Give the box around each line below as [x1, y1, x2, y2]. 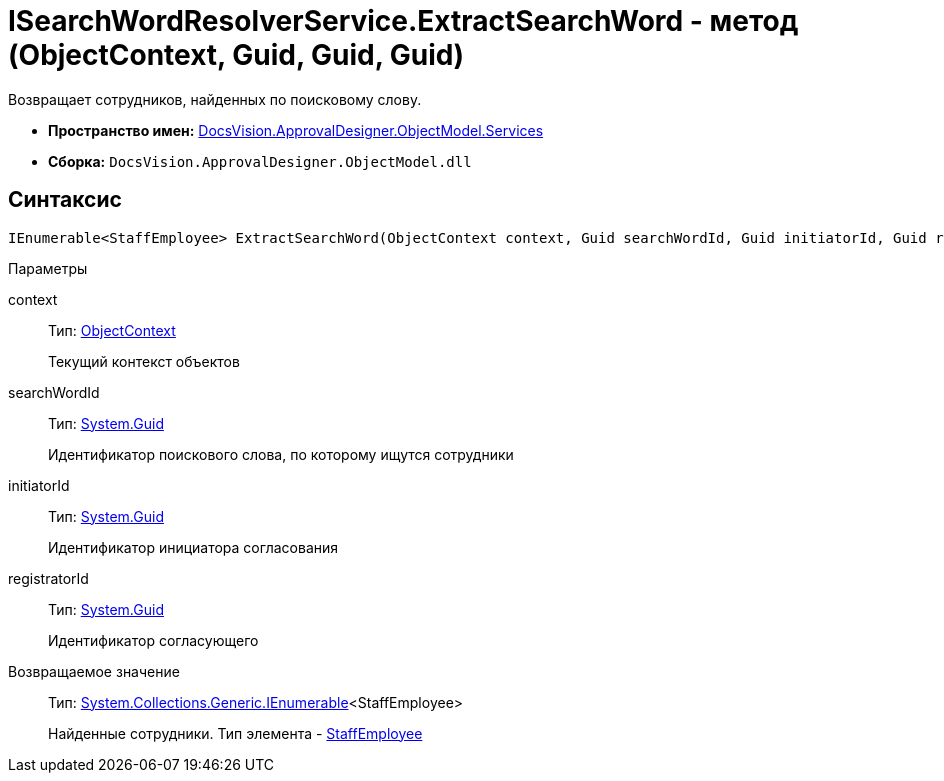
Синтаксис [8, 187, 122, 213]
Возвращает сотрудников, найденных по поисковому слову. [8, 90, 422, 108]
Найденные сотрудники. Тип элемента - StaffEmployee [48, 724, 423, 742]
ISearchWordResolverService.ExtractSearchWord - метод [8, 4, 799, 38]
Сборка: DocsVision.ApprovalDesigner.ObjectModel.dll [48, 152, 472, 170]
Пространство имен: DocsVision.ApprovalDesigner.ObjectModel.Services [48, 121, 544, 139]
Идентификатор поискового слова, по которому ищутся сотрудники [48, 445, 514, 463]
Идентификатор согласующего [48, 631, 259, 649]
